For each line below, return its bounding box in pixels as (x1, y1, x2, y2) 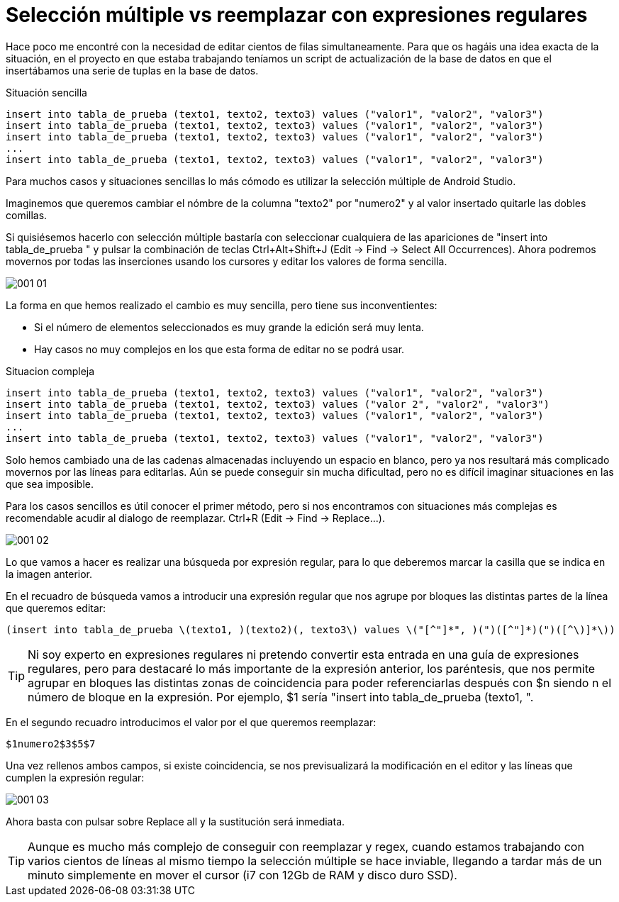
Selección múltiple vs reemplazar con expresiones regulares (6, 3, 588, 27)
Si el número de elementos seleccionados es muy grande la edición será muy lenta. (34, 321, 424, 333)
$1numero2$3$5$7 (6, 737, 96, 750)
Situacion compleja (6, 364, 95, 377)
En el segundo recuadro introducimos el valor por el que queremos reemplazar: (6, 716, 377, 728)
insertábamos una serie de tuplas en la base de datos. (6, 64, 259, 77)
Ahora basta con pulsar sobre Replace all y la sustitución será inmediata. (6, 815, 345, 828)
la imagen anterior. (6, 567, 93, 580)
